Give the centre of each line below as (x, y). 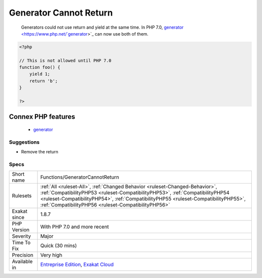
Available (22, 261)
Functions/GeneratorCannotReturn (80, 177)
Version (21, 230)
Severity (21, 236)
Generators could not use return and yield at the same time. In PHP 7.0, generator (102, 27)
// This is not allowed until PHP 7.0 (65, 60)
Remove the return (40, 152)
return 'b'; (44, 81)
